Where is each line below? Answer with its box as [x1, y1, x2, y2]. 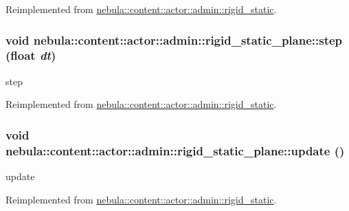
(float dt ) [5, 47, 56, 64]
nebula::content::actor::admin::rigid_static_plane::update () [5, 142, 345, 159]
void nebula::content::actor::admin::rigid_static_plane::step [5, 31, 343, 48]
